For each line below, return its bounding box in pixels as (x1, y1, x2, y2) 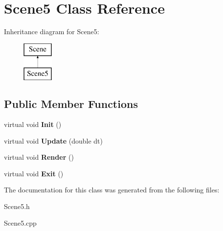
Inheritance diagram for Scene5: (4, 26, 99, 37)
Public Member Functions (4, 96, 138, 111)
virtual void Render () (4, 152, 74, 162)
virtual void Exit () (4, 168, 64, 178)
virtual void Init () (4, 119, 62, 129)
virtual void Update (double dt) (4, 135, 103, 146)
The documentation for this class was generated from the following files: (4, 185, 220, 195)
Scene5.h (4, 201, 30, 211)
